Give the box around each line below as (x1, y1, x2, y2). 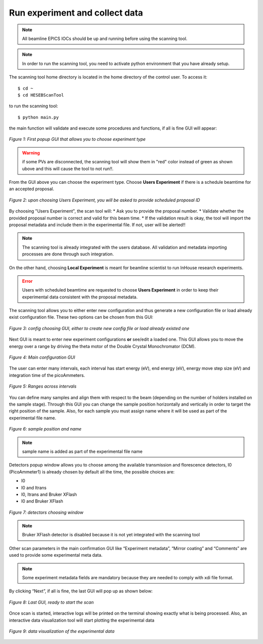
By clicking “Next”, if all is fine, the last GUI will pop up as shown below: (9, 588, 153, 594)
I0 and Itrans (21, 485, 47, 490)
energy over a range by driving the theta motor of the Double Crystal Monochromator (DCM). (9, 343, 196, 349)
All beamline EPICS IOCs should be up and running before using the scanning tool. (22, 36, 188, 41)
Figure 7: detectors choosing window (9, 509, 84, 515)
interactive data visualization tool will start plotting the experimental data (9, 617, 154, 623)
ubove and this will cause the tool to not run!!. (22, 166, 114, 172)
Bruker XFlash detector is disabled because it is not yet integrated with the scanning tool (22, 532, 200, 538)
